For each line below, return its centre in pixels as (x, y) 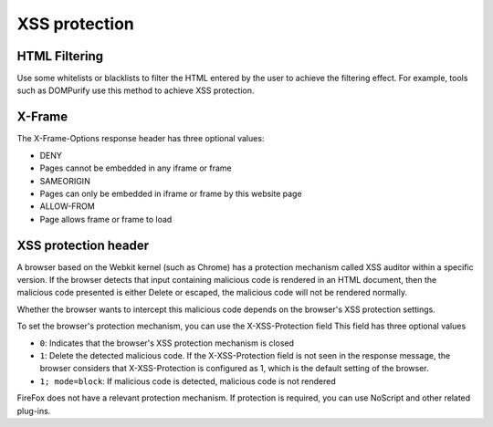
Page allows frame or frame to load (106, 219)
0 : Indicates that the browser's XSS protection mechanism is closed (167, 343)
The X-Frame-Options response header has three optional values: (141, 139)
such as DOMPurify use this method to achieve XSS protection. (136, 90)
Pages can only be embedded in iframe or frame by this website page (171, 193)
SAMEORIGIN (65, 181)
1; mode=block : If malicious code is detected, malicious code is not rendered (188, 381)
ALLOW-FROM (67, 206)
